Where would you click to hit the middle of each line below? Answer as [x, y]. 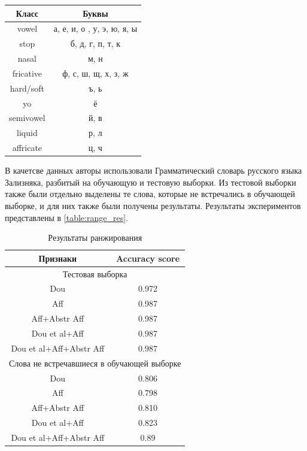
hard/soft [27, 88]
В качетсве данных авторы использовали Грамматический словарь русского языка [153, 170]
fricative [27, 73]
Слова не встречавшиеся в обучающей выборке [95, 363]
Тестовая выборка [95, 273]
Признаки [58, 258]
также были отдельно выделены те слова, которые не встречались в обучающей [150, 194]
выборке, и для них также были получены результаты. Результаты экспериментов [153, 205]
